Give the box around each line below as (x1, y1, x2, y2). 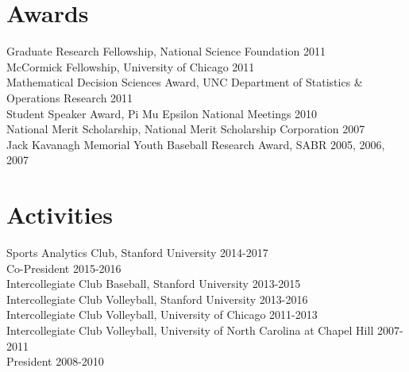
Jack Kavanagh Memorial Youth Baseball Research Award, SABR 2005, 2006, (6, 136, 385, 152)
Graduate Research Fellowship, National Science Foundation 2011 (6, 43, 326, 59)
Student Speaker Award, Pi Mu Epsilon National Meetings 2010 (6, 105, 318, 121)
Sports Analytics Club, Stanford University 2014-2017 (6, 244, 268, 260)
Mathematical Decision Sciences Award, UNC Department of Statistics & (6, 74, 363, 90)
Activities (6, 198, 114, 231)
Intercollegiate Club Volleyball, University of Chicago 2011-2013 (6, 306, 318, 323)
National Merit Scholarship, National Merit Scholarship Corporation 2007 (6, 121, 365, 137)
